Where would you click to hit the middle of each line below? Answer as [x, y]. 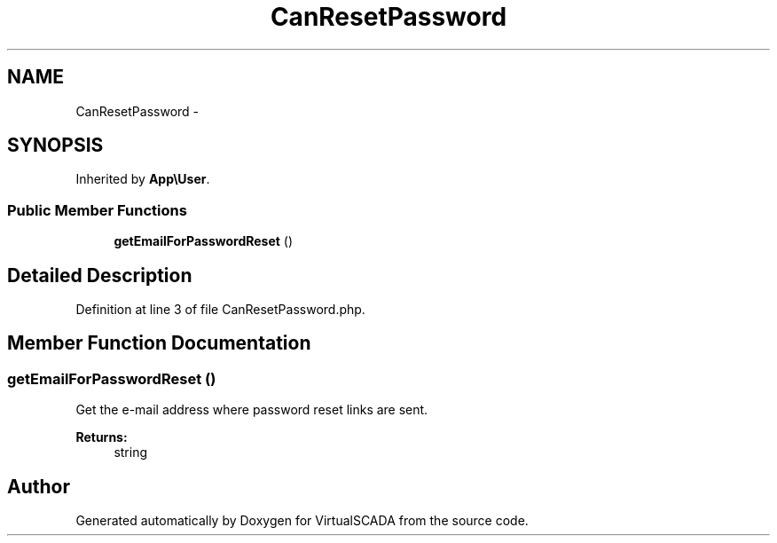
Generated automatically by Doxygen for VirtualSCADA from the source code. [302, 521]
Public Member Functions [97, 210]
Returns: [102, 437]
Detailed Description [100, 275]
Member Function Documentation [159, 343]
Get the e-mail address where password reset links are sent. [252, 410]
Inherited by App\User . [143, 179]
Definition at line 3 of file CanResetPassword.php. [220, 310]
